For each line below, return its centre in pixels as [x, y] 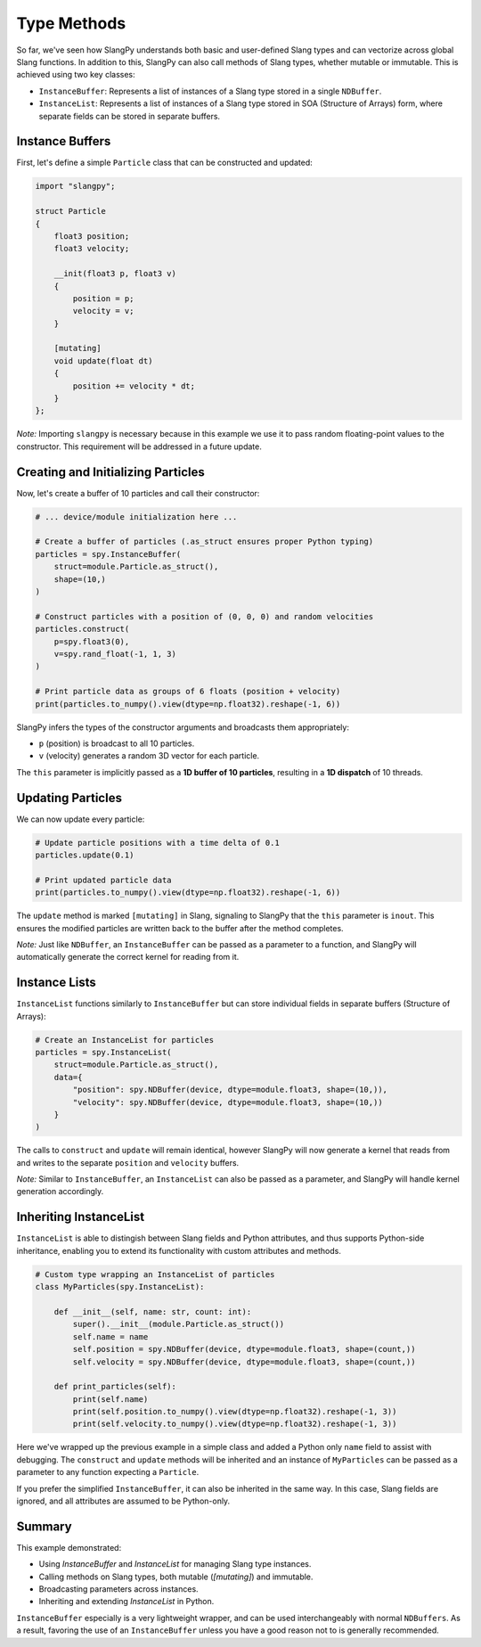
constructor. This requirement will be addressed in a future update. [139, 447]
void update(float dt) [103, 361]
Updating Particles [69, 798]
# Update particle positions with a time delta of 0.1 [157, 843]
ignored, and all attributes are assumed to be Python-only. [123, 1501]
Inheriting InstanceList [81, 1217]
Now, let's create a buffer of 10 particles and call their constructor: [138, 493]
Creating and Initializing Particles [110, 472]
